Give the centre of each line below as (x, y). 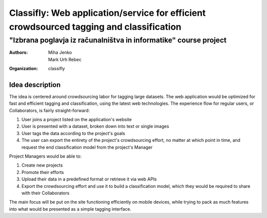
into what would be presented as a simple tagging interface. (70, 209)
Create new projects (42, 165)
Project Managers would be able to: (45, 156)
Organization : (23, 68)
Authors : (19, 52)
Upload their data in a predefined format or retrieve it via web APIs (89, 179)
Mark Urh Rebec (65, 59)
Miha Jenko (60, 52)
